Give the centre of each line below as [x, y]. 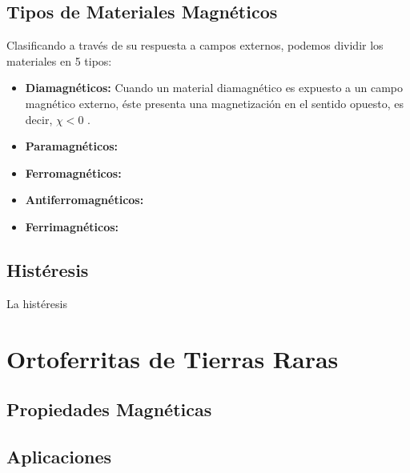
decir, [39, 119]
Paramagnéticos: [72, 146]
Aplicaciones [59, 456]
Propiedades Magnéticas [109, 409]
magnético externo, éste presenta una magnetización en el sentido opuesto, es [214, 103]
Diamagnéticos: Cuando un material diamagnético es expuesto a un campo [214, 88]
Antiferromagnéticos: [84, 200]
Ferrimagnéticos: [72, 226]
